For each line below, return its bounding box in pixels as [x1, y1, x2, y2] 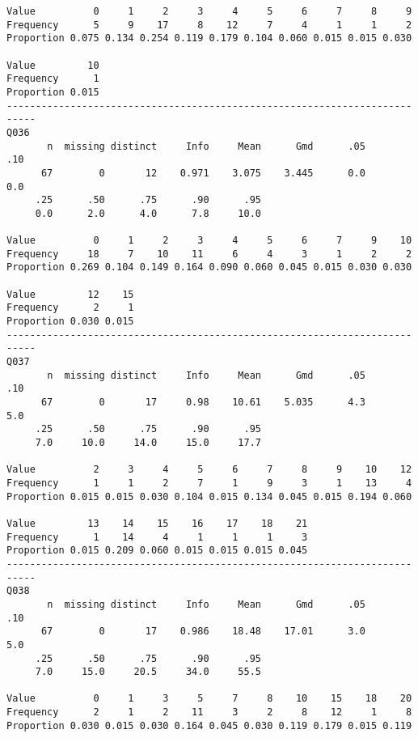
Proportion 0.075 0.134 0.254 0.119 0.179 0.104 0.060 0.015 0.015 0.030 [6, 32, 412, 45]
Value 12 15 [6, 288, 134, 300]
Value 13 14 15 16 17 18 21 [6, 517, 308, 529]
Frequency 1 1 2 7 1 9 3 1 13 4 [6, 477, 412, 489]
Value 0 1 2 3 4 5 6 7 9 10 [6, 235, 412, 247]
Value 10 [6, 59, 99, 71]
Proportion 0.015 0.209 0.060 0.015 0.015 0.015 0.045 [6, 545, 308, 557]
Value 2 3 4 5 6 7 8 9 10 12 [6, 464, 412, 476]
